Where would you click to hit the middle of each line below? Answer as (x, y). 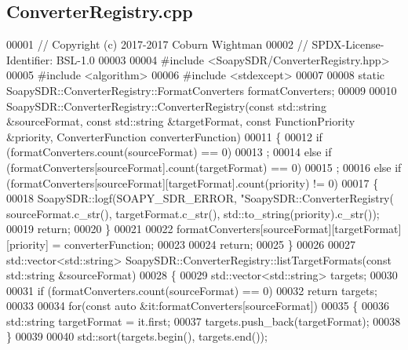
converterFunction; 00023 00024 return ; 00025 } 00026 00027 (209, 244)
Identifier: (30, 59)
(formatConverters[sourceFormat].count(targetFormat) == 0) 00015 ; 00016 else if (204, 167)
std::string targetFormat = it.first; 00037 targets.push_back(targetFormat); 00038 (204, 321)
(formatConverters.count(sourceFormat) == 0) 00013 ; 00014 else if (169, 152)
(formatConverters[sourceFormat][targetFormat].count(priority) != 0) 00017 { (193, 182)
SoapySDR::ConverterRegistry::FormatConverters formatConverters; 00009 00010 (202, 90)
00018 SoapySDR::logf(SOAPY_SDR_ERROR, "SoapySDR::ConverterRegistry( (200, 198)
